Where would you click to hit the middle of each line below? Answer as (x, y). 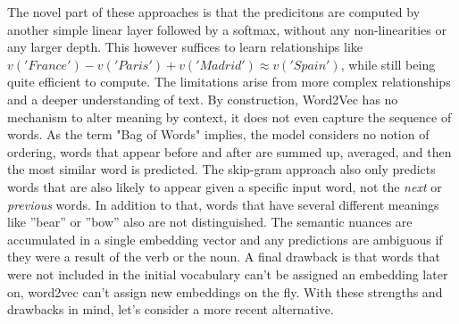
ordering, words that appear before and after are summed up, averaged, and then (229, 151)
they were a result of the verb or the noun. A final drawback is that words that (224, 257)
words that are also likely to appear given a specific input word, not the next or (225, 186)
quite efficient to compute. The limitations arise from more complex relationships (229, 82)
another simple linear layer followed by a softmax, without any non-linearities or (227, 29)
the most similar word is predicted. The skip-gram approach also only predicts (221, 169)
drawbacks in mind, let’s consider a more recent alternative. (171, 309)
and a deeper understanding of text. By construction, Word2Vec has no (203, 99)
